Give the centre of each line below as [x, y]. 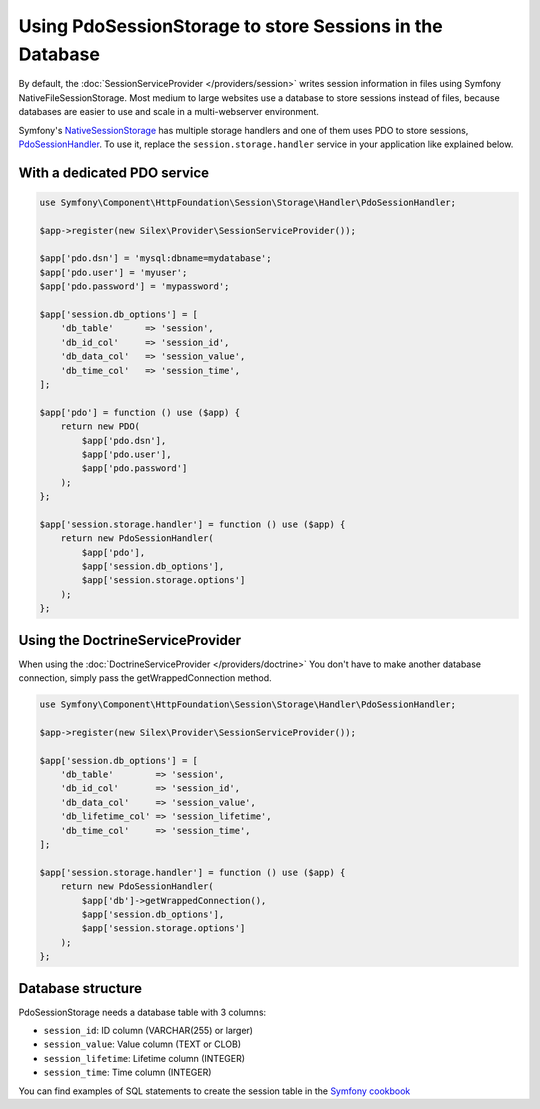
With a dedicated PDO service [114, 172]
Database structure [80, 988]
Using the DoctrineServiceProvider [130, 640]
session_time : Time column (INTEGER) [127, 1072]
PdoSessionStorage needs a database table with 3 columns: [142, 1012]
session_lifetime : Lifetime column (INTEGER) [144, 1058]
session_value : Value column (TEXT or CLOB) [142, 1044]
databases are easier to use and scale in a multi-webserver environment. [169, 112]
